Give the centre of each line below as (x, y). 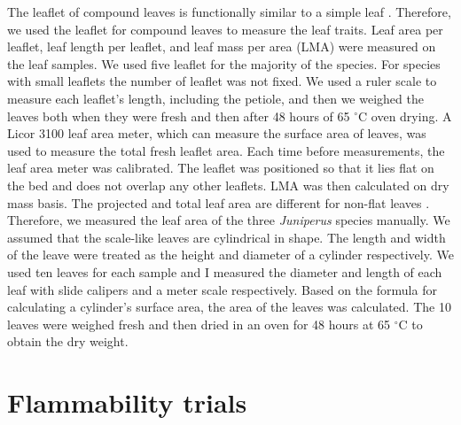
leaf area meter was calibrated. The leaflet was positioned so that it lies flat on (221, 168)
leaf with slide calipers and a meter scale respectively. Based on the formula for (222, 289)
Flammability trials (127, 402)
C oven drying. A (405, 116)
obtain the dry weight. (68, 341)
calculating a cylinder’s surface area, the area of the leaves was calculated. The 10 (229, 307)
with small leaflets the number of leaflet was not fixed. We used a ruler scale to (222, 81)
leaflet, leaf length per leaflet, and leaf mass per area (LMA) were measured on (222, 46)
